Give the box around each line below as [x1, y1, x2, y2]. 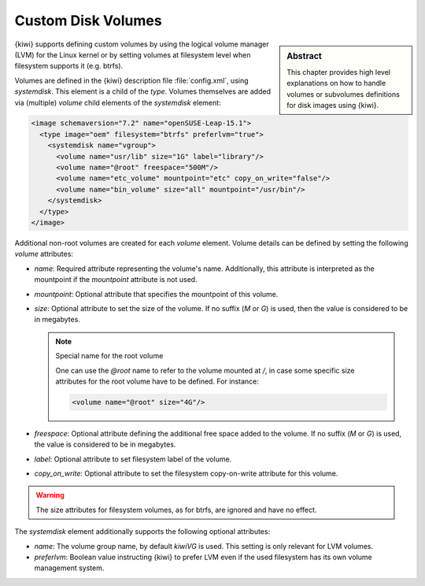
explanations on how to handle [286, 79, 386, 88]
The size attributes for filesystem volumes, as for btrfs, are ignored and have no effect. [35, 505, 317, 514]
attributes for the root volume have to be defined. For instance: [55, 376, 259, 386]
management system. [34, 563, 105, 573]
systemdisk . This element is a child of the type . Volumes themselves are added [14, 87, 272, 96]
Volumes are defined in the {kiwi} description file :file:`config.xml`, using [14, 76, 249, 85]
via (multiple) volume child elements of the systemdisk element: [14, 98, 221, 107]
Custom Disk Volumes [14, 12, 162, 29]
